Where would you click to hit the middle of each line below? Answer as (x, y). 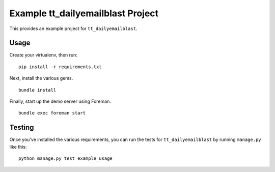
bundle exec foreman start (52, 113)
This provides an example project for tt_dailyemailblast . (73, 28)
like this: (18, 147)
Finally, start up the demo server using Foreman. (60, 101)
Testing (22, 127)
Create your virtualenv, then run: (43, 55)
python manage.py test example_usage (66, 159)
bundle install (37, 90)
